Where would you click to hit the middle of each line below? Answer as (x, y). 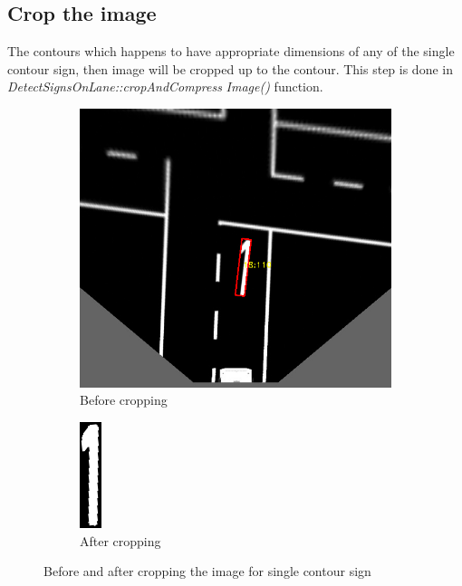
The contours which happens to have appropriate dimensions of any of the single (231, 51)
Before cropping (124, 400)
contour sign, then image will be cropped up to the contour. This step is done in (230, 68)
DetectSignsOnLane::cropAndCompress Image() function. (165, 86)
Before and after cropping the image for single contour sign (207, 571)
